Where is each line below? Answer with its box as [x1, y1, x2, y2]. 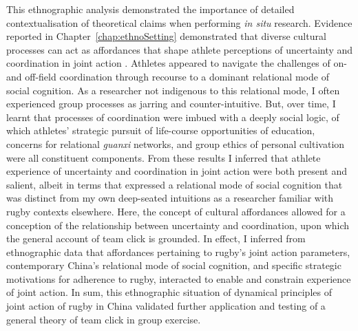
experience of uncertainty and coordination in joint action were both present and [6, 164, 347, 178]
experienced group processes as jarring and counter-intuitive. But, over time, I [6, 96, 336, 111]
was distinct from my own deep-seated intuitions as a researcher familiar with [6, 191, 334, 205]
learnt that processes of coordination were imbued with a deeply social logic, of [6, 109, 339, 124]
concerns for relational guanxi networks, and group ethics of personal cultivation [6, 136, 345, 151]
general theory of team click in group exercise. [6, 312, 201, 326]
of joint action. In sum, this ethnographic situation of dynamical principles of [6, 285, 332, 299]
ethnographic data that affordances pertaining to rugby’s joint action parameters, [6, 244, 350, 259]
